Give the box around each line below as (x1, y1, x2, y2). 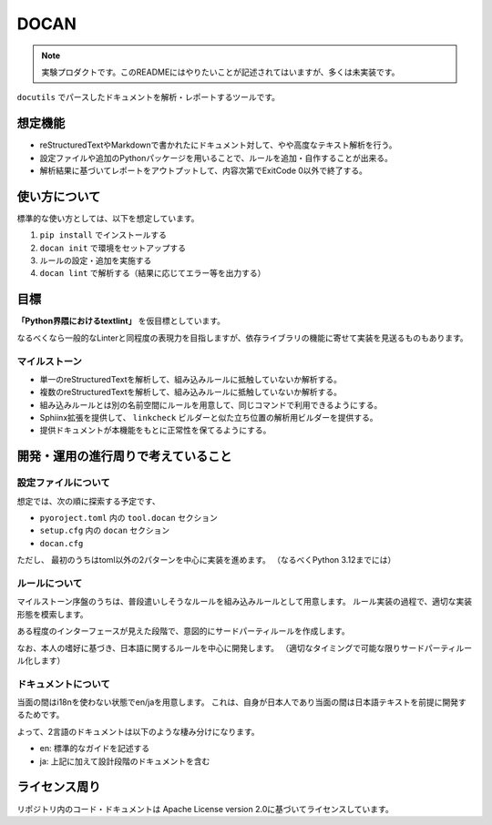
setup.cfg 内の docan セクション (39, 525, 170, 536)
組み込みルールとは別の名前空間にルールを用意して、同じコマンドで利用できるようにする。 (39, 399, 383, 410)
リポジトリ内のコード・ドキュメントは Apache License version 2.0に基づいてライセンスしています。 (16, 803, 394, 814)
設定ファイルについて (16, 476, 111, 489)
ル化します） (16, 655, 66, 666)
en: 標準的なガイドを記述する (39, 743, 150, 754)
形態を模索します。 (16, 608, 88, 619)
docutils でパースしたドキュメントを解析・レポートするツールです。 (16, 92, 280, 103)
